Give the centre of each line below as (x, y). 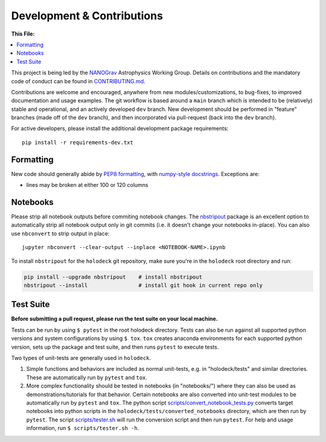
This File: (23, 34)
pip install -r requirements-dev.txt (78, 142)
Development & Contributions (87, 16)
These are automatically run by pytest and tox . (87, 377)
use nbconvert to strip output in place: (60, 233)
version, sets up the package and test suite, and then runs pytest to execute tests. (115, 347)
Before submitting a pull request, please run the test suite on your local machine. (114, 319)
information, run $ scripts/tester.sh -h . (83, 428)
